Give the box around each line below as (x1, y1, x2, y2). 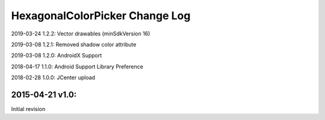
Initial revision (11, 106, 46, 113)
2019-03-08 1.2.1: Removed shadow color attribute (11, 41, 137, 48)
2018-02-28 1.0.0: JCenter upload (11, 74, 96, 81)
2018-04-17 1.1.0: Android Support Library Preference (11, 63, 144, 70)
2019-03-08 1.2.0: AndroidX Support (11, 52, 102, 59)
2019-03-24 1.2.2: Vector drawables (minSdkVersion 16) (11, 30, 150, 37)
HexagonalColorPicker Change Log (11, 9, 191, 22)
